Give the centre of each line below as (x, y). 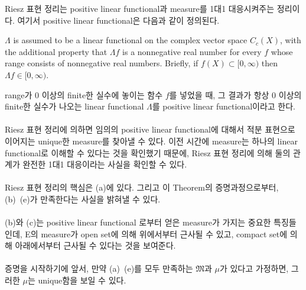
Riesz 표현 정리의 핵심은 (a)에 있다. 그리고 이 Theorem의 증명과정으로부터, (142, 187)
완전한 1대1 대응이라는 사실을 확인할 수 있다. (105, 164)
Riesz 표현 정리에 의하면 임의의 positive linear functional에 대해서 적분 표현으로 (150, 129)
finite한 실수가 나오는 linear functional (74, 106)
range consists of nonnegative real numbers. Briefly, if (102, 63)
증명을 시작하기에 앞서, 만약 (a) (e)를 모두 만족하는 (99, 268)
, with (291, 40)
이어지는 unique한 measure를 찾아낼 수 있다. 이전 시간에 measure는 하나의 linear (151, 141)
